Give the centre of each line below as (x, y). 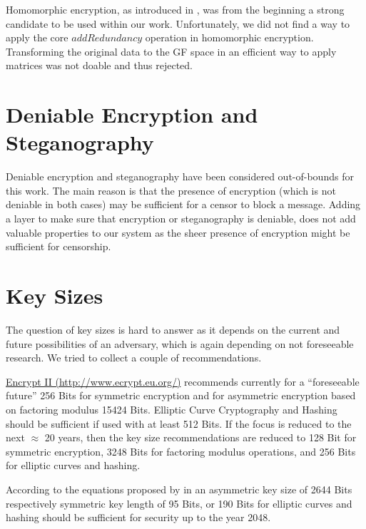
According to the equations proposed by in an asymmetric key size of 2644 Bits (179, 489)
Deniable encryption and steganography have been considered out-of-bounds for (180, 176)
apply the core (37, 37)
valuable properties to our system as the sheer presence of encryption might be (178, 232)
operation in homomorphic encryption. (229, 37)
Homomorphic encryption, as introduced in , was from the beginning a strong (175, 9)
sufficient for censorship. (59, 246)
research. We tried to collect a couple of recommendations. (134, 358)
